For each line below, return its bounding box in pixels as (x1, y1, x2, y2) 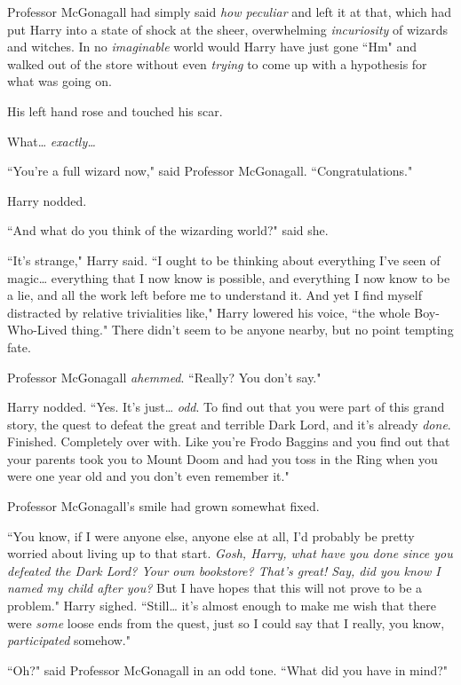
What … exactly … (7, 131, 96, 150)
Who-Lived (7, 320, 68, 339)
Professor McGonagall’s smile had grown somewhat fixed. (7, 497, 320, 516)
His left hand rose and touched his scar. (7, 101, 223, 120)
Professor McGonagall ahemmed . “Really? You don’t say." (7, 367, 322, 386)
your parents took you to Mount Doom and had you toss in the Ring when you (7, 449, 438, 468)
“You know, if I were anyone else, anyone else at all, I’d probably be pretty (7, 526, 415, 545)
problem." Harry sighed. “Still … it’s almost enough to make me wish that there (7, 596, 436, 615)
